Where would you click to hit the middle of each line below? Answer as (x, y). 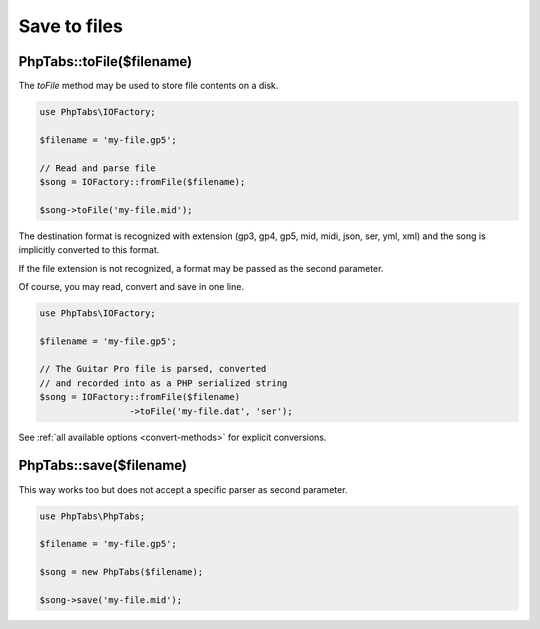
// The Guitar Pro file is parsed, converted (153, 369)
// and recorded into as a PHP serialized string (163, 383)
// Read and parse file (98, 168)
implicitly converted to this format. (89, 250)
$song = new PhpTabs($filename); (121, 572)
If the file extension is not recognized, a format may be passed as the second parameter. (201, 268)
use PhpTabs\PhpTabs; (92, 516)
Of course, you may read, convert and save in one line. (131, 286)
